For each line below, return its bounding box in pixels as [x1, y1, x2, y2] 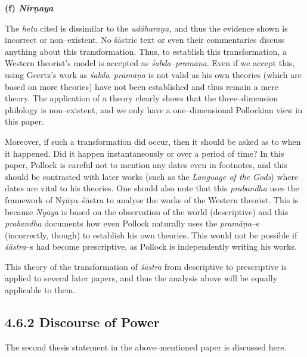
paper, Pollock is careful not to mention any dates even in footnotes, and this [5, 159, 287, 171]
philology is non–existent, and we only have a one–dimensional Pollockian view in [5, 103, 303, 116]
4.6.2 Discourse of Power [5, 313, 160, 331]
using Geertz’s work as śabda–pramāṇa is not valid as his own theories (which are [5, 68, 302, 80]
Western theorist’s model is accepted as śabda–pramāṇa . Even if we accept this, [5, 57, 295, 69]
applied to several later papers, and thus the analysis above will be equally [5, 272, 278, 284]
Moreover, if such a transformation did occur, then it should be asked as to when [5, 135, 301, 147]
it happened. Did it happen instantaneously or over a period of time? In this [5, 147, 284, 159]
